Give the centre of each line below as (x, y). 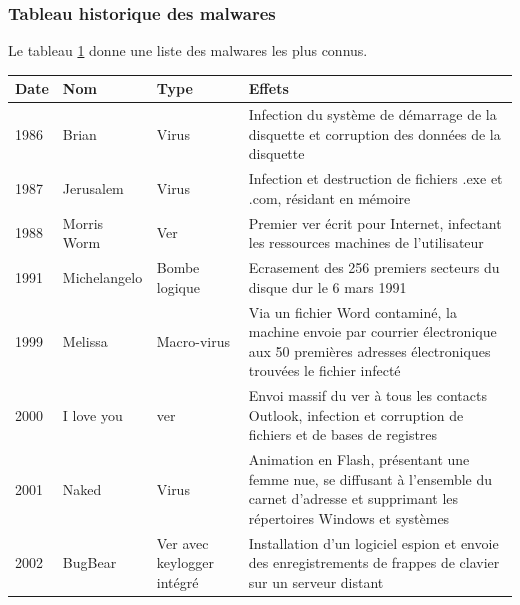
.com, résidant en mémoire (329, 197)
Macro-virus (193, 340)
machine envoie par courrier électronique (372, 331)
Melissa (85, 340)
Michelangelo (102, 276)
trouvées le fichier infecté (324, 370)
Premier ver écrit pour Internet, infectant (375, 222)
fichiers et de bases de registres (343, 434)
